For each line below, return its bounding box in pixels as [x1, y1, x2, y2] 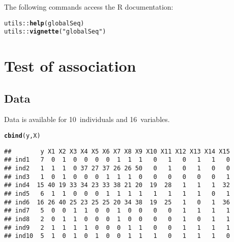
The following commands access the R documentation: [4, 2, 173, 12]
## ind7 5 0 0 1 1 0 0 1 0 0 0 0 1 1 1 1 [4, 207, 230, 215]
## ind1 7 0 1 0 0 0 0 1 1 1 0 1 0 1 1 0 [4, 156, 230, 164]
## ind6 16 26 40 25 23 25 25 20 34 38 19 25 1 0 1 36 [4, 198, 230, 206]
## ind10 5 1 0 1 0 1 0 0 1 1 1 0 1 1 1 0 [4, 232, 230, 240]
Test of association [4, 55, 136, 76]
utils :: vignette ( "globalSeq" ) [4, 28, 106, 36]
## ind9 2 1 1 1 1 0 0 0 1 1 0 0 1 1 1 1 [4, 224, 230, 231]
